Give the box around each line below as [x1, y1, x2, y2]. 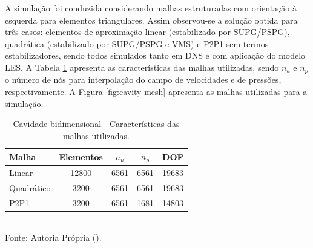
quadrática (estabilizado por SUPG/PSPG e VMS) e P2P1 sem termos [5, 37, 269, 50]
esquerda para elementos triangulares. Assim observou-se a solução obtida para [5, 13, 298, 26]
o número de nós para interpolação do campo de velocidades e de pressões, [5, 73, 282, 86]
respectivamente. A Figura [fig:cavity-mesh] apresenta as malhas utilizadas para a [5, 85, 308, 98]
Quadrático [9, 181, 51, 194]
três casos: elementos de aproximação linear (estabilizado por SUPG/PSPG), [5, 25, 290, 38]
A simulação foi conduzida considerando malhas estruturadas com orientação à [5, 2, 297, 14]
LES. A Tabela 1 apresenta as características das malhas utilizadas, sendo [5, 60, 279, 73]
